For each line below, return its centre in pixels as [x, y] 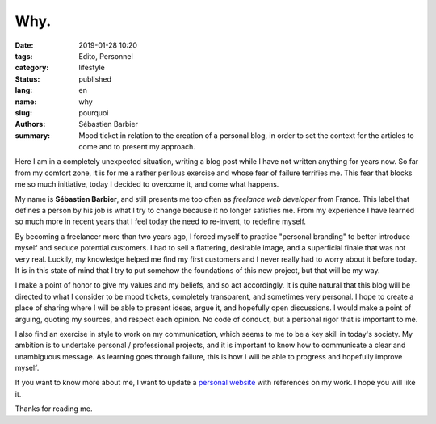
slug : [23, 112]
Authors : [30, 124]
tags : [24, 56]
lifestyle [92, 68]
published [95, 79]
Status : [27, 79]
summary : [33, 135]
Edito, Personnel [106, 56]
